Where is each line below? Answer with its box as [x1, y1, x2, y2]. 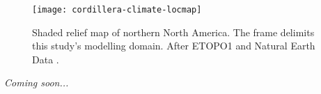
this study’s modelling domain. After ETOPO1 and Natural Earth [32, 38, 315, 53]
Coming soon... [4, 75, 69, 90]
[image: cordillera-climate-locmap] [32, 5, 202, 15]
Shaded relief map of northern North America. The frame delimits [32, 24, 315, 39]
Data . [32, 52, 59, 66]
